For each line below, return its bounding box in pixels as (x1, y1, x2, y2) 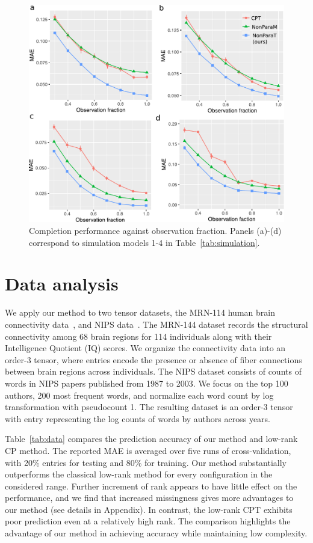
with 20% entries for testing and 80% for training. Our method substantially (5, 456, 287, 468)
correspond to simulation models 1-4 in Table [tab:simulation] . (29, 236, 260, 248)
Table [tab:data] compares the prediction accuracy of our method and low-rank (5, 432, 298, 445)
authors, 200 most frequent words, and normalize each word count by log (5, 388, 274, 401)
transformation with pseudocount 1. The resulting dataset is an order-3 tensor (5, 400, 293, 413)
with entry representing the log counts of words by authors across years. (5, 412, 271, 425)
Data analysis (5, 271, 119, 296)
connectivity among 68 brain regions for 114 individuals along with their (5, 330, 272, 342)
